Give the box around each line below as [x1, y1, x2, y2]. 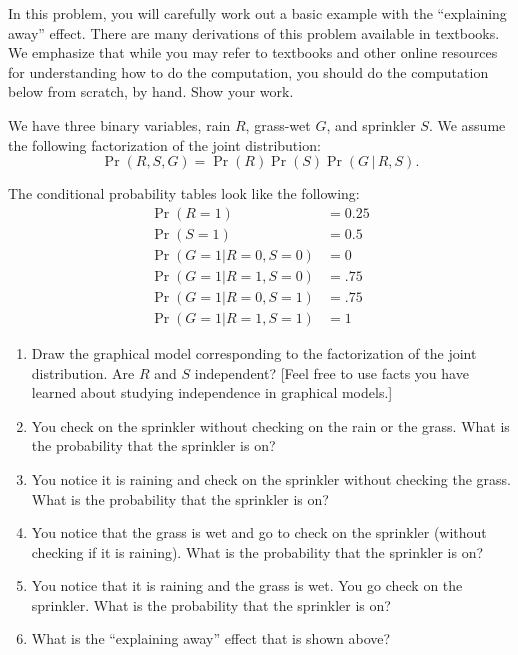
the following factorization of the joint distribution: [8, 134, 321, 155]
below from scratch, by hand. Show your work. [8, 81, 294, 102]
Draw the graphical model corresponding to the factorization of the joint [31, 342, 477, 363]
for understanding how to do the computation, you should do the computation [8, 61, 489, 82]
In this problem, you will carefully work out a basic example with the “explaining [8, 3, 507, 23]
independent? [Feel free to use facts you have [194, 362, 469, 383]
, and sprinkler [326, 114, 416, 135]
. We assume [428, 114, 506, 135]
